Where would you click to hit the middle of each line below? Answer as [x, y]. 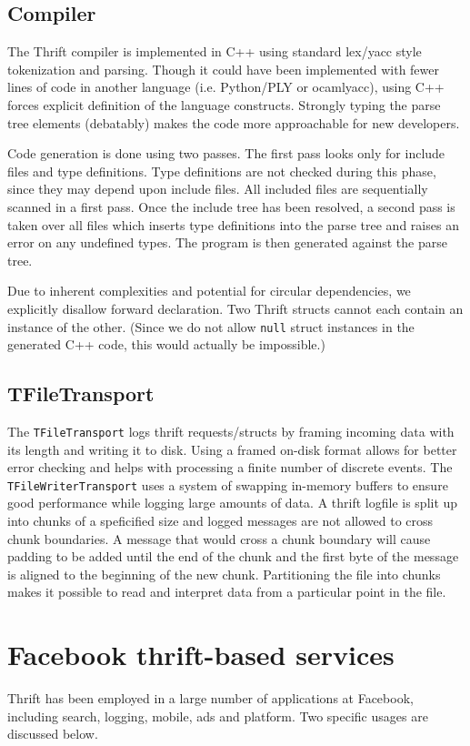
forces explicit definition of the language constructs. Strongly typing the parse [224, 104]
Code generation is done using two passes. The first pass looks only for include [226, 153]
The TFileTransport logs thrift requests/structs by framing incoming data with [231, 431]
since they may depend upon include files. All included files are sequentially [218, 189]
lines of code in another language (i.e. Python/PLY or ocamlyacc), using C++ [226, 87]
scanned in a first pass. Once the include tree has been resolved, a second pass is [231, 206]
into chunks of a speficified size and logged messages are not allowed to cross [220, 521]
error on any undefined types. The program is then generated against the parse [227, 242]
